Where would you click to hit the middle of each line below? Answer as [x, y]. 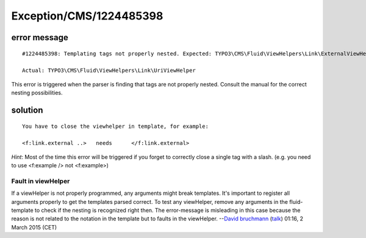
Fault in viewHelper [41, 181]
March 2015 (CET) [34, 227]
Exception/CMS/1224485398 [87, 16]
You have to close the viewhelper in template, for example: [115, 126]
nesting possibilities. [37, 93]
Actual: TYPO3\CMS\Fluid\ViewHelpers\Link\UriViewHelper [109, 71]
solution [27, 110]
